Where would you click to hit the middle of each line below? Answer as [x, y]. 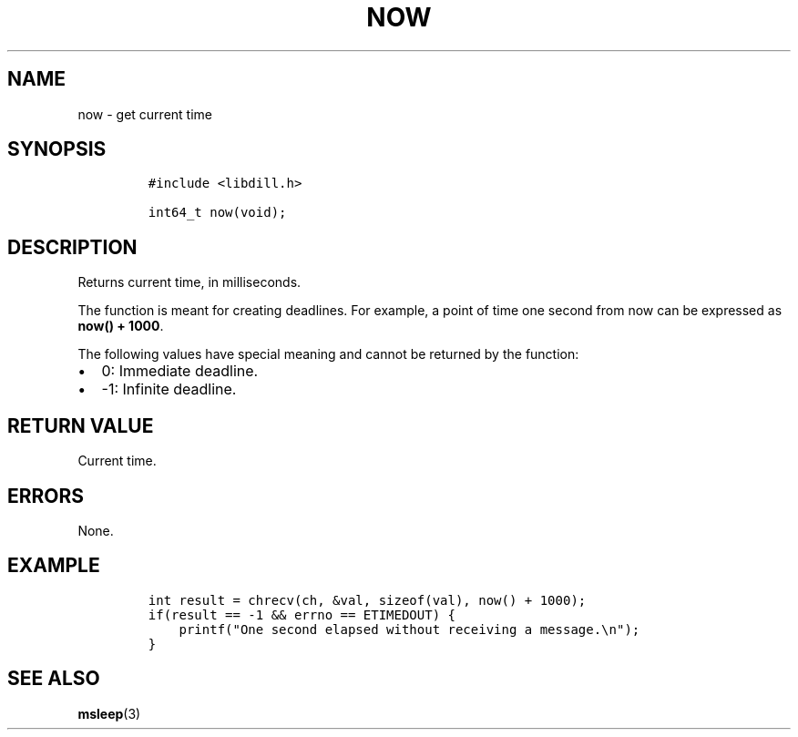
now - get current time [145, 114]
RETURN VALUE [81, 425]
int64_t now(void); [217, 213]
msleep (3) [109, 713]
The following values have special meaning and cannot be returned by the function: [328, 354]
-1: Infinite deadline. [169, 389]
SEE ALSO [54, 679]
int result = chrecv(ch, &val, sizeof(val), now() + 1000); [367, 600]
